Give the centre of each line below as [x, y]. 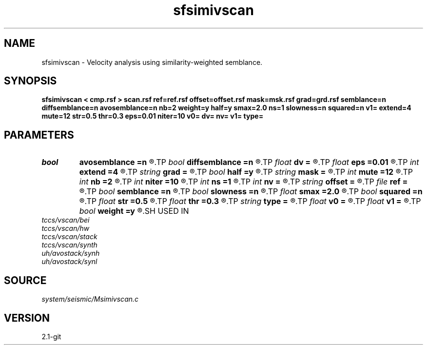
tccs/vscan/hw [66, 228]
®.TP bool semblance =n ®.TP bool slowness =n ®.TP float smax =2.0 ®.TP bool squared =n [251, 192]
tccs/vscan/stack [69, 237]
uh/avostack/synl [69, 262]
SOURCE [25, 280]
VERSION [27, 318]
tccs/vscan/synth [69, 245]
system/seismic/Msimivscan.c [90, 299]
